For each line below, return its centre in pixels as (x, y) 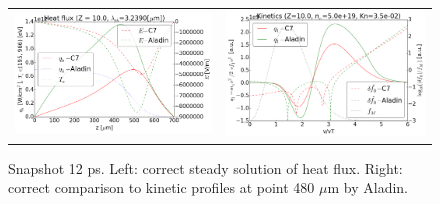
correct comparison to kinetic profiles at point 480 (161, 187)
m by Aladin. (367, 187)
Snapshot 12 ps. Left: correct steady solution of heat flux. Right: (205, 167)
